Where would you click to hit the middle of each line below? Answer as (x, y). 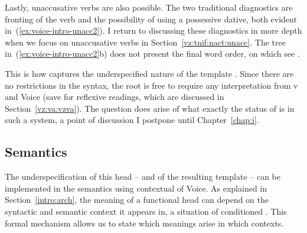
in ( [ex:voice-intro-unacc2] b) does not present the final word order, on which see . (152, 54)
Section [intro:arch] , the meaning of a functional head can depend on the (137, 200)
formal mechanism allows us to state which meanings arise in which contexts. (144, 223)
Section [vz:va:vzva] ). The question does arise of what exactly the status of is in (150, 108)
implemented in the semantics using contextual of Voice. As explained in (136, 188)
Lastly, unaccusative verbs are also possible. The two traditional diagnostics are (149, 7)
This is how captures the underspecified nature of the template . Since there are (149, 73)
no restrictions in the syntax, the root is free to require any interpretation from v (151, 85)
